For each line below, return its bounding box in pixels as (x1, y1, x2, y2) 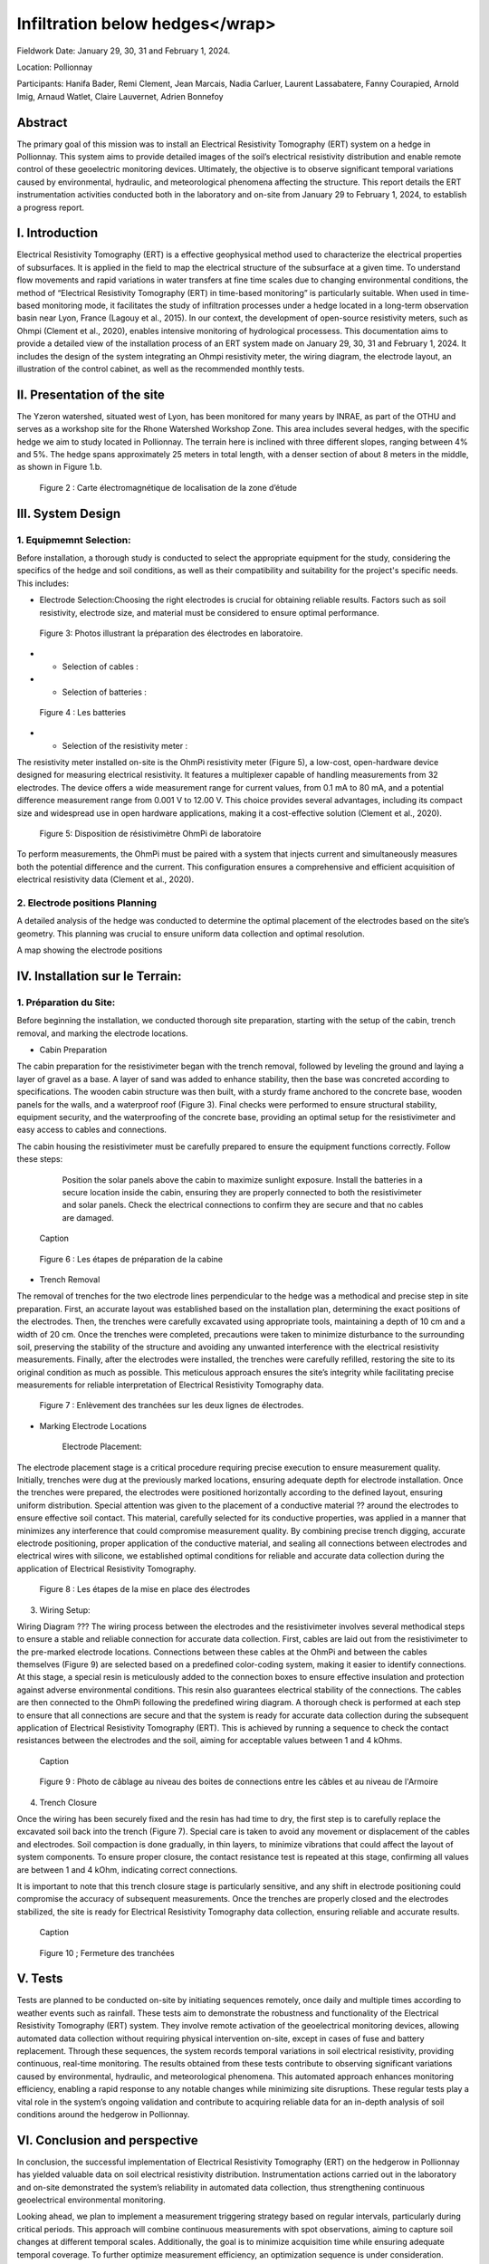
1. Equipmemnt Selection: (16, 533, 131, 546)
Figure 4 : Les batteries (39, 706, 127, 717)
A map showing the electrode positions (16, 945, 163, 955)
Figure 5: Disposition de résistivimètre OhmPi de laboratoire (39, 829, 262, 839)
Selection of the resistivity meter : (62, 740, 188, 751)
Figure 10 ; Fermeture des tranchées (39, 1947, 176, 1958)
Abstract (16, 114, 68, 130)
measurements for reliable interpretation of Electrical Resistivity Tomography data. (16, 1379, 325, 1390)
